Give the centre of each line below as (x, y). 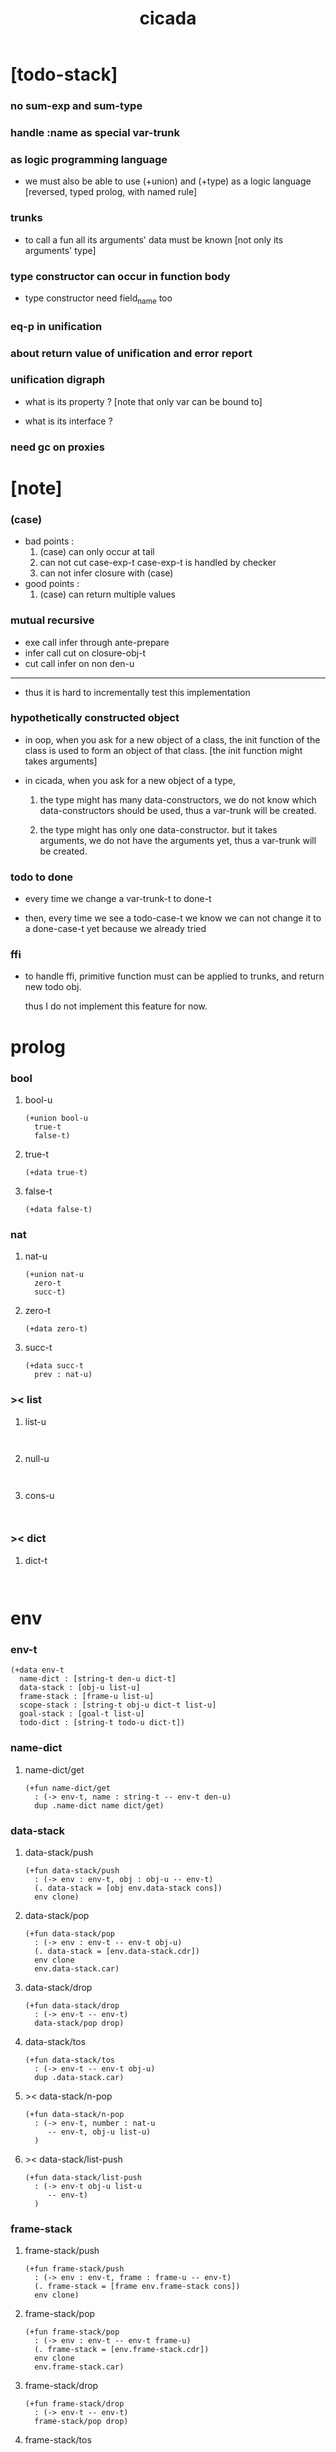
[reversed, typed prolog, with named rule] (111, 192)
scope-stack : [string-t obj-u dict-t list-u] (118, 1705)
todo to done (42, 877)
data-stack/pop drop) (79, 2023)
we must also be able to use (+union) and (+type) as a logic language (168, 181)
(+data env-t (37, 1670)
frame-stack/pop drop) (81, 2422)
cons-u (39, 1495)
